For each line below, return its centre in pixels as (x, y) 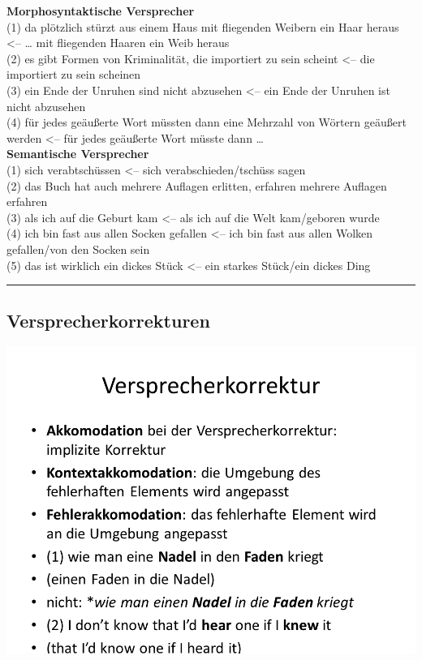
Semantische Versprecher (78, 154)
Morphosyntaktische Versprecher (101, 11)
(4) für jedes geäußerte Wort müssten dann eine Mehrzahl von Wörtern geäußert (207, 122)
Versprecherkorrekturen (108, 321)
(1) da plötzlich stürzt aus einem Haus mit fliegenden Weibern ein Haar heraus (203, 26)
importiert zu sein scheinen (74, 74)
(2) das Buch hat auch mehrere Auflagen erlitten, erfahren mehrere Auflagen (197, 185)
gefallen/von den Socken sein (78, 249)
